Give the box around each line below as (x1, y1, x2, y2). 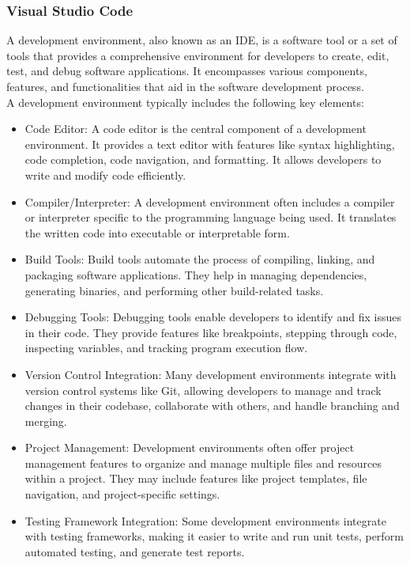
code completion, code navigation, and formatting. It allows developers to (24, 151, 382, 168)
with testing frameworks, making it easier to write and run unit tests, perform (24, 528, 404, 544)
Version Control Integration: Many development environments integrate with (24, 366, 397, 382)
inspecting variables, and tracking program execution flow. (24, 339, 308, 356)
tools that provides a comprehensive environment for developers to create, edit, (6, 47, 389, 63)
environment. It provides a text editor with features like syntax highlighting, (24, 135, 395, 152)
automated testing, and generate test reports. (24, 543, 245, 559)
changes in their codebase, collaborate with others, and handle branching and (24, 397, 400, 414)
